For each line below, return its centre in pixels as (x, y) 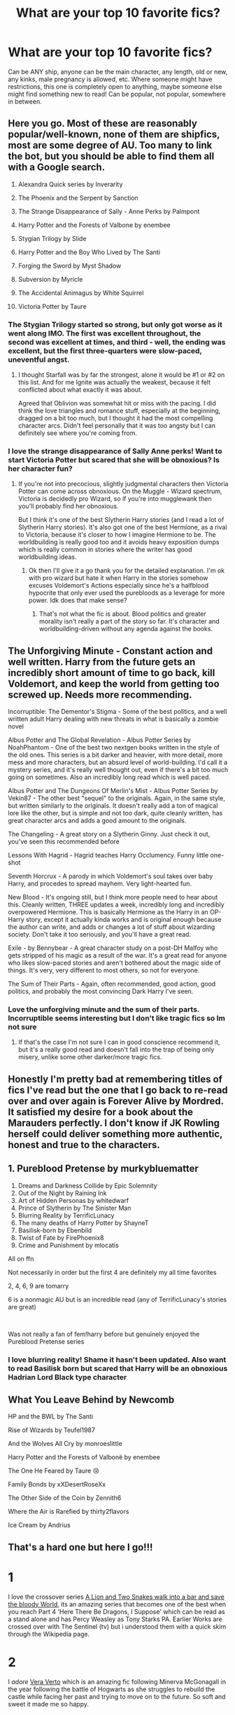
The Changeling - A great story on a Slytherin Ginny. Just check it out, (109, 834)
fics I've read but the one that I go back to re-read (118, 1090)
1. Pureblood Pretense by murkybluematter (103, 1169)
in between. (25, 101)
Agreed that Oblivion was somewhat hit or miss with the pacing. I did (117, 404)
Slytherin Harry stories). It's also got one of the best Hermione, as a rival (122, 528)
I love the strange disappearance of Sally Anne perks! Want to (115, 451)
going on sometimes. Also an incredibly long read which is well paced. (109, 777)
